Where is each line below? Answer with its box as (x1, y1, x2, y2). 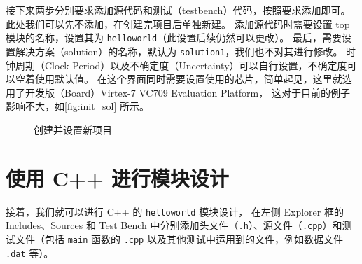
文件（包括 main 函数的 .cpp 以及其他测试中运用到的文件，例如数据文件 (15, 231, 343, 246)
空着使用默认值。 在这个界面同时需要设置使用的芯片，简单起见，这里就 (15, 71, 342, 86)
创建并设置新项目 (34, 122, 112, 137)
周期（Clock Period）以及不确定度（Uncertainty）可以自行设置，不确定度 (15, 57, 347, 72)
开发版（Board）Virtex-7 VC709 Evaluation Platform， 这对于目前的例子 (25, 85, 350, 99)
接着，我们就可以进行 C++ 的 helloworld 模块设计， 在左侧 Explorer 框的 (6, 204, 344, 218)
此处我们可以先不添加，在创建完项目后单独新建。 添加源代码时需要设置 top (6, 16, 350, 31)
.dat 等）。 (6, 245, 54, 260)
